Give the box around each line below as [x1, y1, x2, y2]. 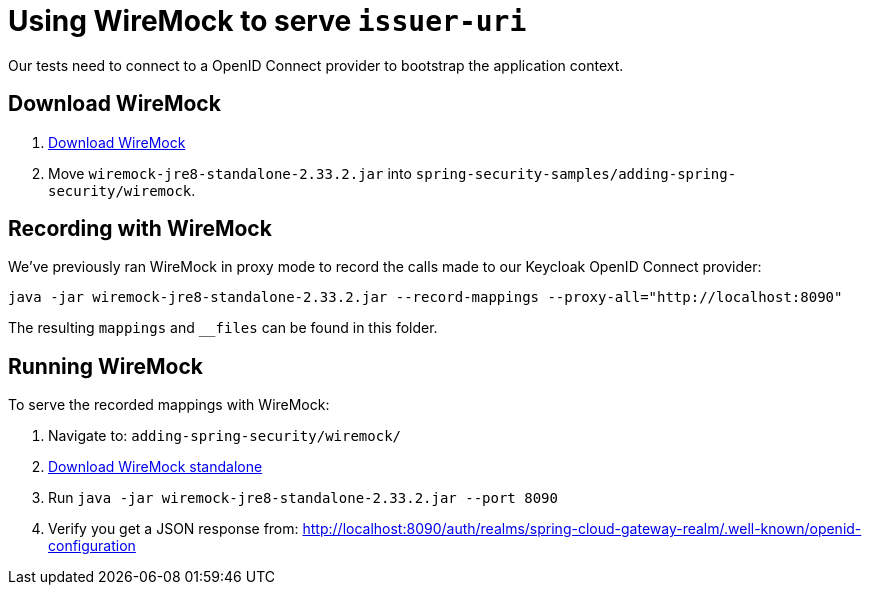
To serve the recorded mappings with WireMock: [8, 396, 330, 414]
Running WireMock [8, 353, 204, 379]
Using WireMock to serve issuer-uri [8, 4, 527, 38]
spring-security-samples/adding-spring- [415, 165, 737, 182]
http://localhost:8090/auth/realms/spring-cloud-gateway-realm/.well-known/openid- [302, 520, 862, 538]
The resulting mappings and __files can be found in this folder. [8, 319, 438, 337]
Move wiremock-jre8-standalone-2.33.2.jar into [48, 164, 412, 182]
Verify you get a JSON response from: [48, 520, 299, 538]
